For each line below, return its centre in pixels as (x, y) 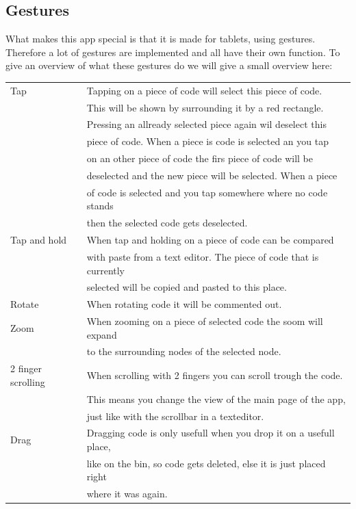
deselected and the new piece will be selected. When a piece (212, 175)
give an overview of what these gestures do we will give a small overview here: (169, 65)
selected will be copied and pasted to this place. (187, 287)
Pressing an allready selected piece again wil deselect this (206, 124)
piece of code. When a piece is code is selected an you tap (207, 141)
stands (100, 206)
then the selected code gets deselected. (167, 223)
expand (102, 334)
